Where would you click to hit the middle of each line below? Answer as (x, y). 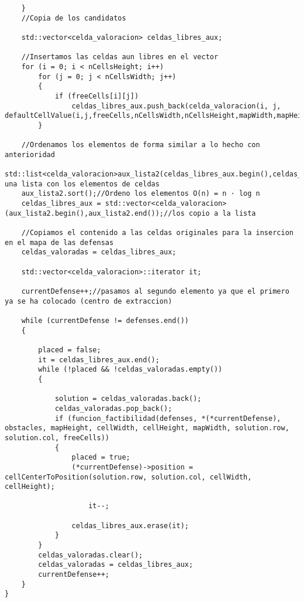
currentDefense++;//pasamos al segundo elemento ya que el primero (155, 292)
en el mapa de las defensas (59, 242)
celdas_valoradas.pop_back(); (113, 408)
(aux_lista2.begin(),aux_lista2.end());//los (95, 213)
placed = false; (70, 350)
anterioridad (30, 154)
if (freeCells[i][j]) (97, 96)
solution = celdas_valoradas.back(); (128, 399)
